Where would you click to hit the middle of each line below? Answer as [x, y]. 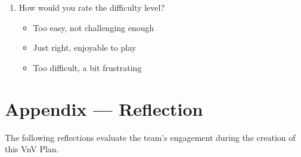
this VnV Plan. [32, 149]
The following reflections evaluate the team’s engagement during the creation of [150, 137]
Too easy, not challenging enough [94, 27]
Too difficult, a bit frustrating [87, 67]
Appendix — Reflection [104, 108]
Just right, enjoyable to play [85, 47]
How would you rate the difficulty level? [92, 7]
